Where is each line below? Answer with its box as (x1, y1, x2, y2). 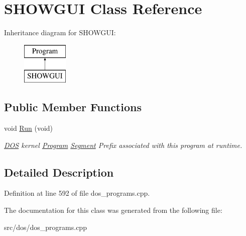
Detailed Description (4, 164, 114, 180)
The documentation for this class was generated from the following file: (4, 205, 222, 215)
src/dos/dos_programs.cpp (4, 221, 87, 232)
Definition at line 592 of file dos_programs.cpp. (4, 188, 150, 198)
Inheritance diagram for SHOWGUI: (4, 27, 116, 38)
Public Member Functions (4, 99, 142, 115)
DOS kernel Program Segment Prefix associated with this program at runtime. (4, 139, 242, 150)
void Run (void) (4, 123, 53, 133)
